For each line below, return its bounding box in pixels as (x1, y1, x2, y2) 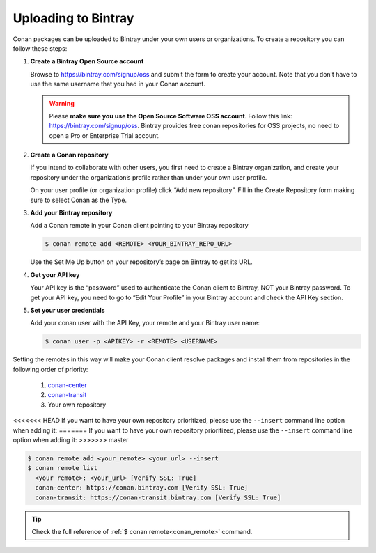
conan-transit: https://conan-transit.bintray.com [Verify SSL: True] (35, 493, 281, 501)
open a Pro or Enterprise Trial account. (49, 131, 160, 139)
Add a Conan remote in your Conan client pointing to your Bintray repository (30, 221, 249, 230)
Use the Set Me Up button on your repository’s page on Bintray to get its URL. (30, 258, 253, 266)
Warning (49, 99, 75, 107)
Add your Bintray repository (30, 209, 113, 217)
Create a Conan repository (30, 150, 109, 159)
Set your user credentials (30, 306, 105, 314)
